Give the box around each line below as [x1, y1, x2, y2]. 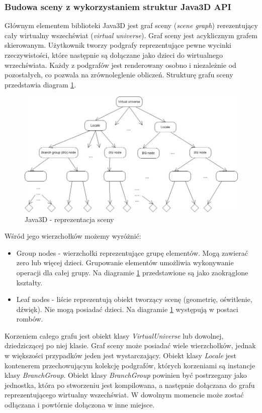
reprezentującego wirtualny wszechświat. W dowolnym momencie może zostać [5, 389, 244, 400]
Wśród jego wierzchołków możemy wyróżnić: [5, 231, 141, 241]
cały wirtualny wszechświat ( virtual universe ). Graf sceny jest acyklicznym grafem [5, 30, 257, 40]
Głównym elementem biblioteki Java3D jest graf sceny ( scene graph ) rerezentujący [5, 20, 258, 31]
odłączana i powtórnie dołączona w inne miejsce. [5, 399, 155, 410]
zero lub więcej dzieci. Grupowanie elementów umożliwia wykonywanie [16, 257, 234, 268]
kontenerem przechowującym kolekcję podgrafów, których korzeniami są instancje [5, 360, 255, 370]
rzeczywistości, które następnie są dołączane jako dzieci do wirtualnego [5, 50, 223, 60]
